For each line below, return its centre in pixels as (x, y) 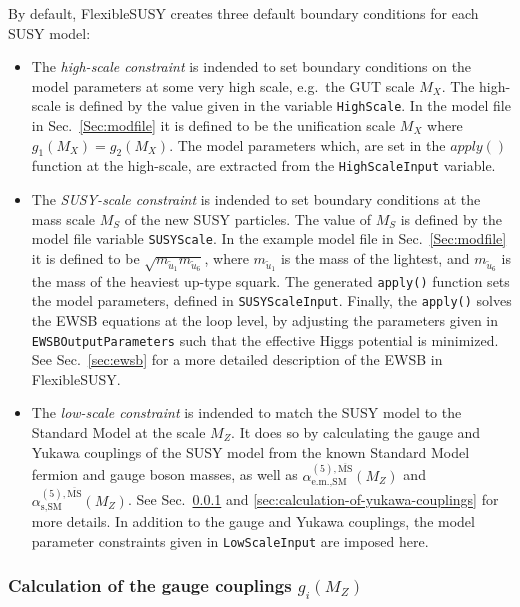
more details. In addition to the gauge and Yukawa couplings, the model (253, 520)
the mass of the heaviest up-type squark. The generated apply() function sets (270, 280)
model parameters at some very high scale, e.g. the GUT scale (223, 85)
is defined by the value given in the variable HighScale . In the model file (288, 105)
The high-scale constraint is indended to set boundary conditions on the (251, 66)
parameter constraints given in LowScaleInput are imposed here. (230, 540)
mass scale (63, 218)
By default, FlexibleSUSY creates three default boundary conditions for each (243, 13)
